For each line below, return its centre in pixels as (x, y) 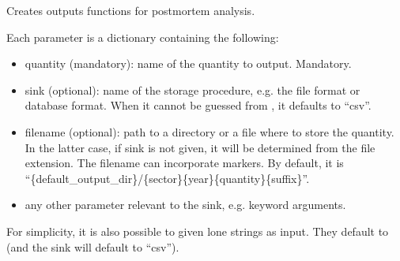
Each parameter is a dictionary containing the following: (143, 37)
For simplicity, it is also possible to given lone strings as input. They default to (198, 231)
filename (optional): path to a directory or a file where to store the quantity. (209, 131)
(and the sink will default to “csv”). (93, 246)
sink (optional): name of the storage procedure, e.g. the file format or (192, 89)
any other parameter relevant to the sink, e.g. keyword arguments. (185, 205)
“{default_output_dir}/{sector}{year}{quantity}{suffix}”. (167, 178)
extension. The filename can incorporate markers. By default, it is (184, 163)
